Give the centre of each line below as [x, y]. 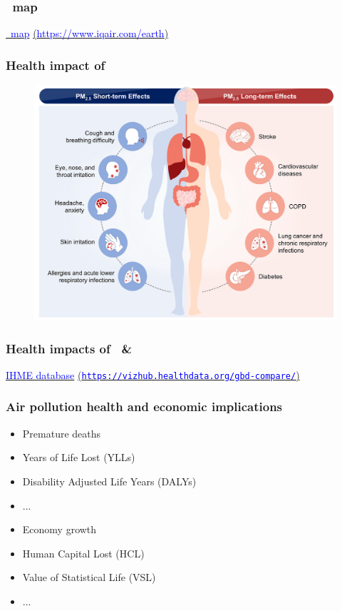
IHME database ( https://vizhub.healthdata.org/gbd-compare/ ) [153, 374]
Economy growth [59, 529]
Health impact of [56, 65]
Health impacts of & [69, 348]
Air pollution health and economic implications [144, 407]
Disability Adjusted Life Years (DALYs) [109, 481]
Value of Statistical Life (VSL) [89, 577]
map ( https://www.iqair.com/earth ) [89, 33]
